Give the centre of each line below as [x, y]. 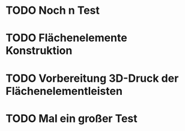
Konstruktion [39, 51]
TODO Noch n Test [53, 11]
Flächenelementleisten [64, 91]
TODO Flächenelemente [66, 38]
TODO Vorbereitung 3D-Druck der [92, 78]
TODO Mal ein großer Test [71, 118]
